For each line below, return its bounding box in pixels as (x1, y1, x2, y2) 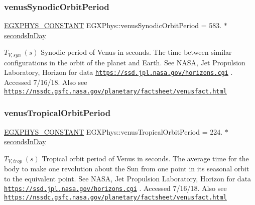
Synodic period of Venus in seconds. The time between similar (41, 47, 232, 57)
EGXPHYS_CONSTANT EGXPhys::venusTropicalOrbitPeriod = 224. (4, 126, 223, 137)
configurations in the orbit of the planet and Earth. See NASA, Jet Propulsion (4, 57, 245, 67)
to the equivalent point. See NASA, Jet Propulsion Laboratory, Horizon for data (4, 173, 251, 183)
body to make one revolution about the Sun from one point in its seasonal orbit (4, 163, 249, 174)
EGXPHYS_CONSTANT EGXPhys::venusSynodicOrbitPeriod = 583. (4, 20, 222, 31)
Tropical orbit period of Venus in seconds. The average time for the (42, 153, 249, 163)
